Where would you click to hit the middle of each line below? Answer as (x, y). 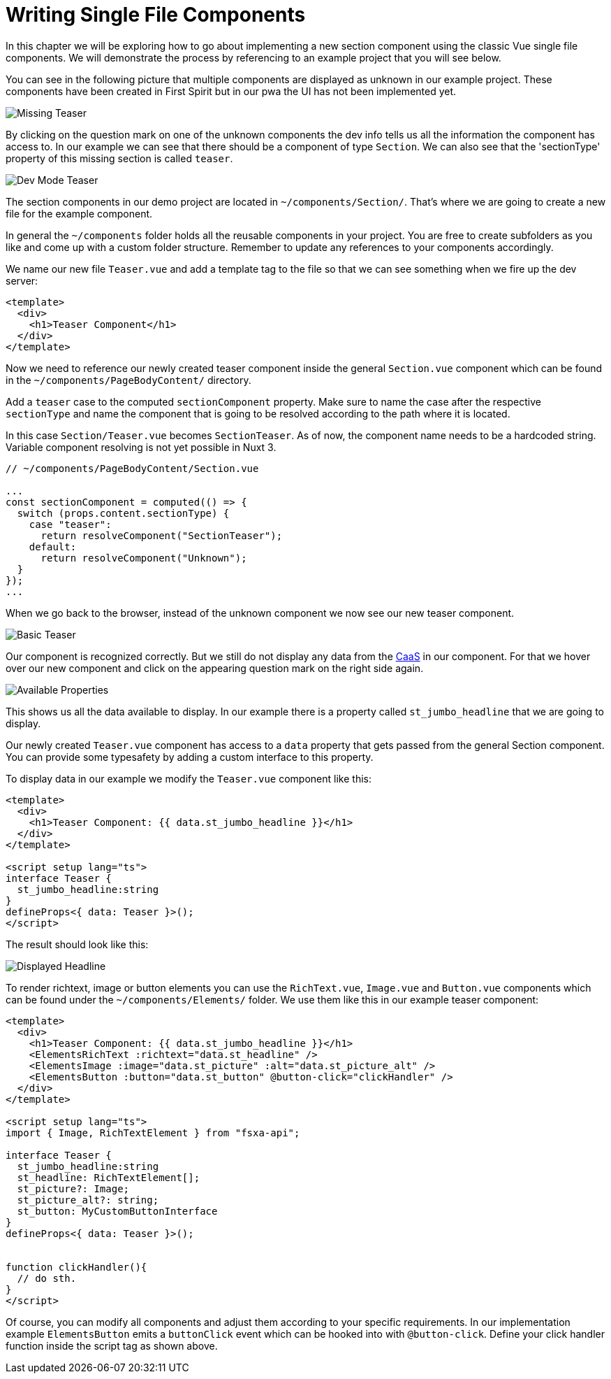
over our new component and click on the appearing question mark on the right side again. (215, 668)
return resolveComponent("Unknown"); (144, 558)
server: (22, 280)
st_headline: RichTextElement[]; (109, 1177)
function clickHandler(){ (76, 1267)
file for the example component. (79, 213)
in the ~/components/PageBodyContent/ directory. (128, 380)
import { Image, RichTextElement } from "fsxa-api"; (153, 1133)
